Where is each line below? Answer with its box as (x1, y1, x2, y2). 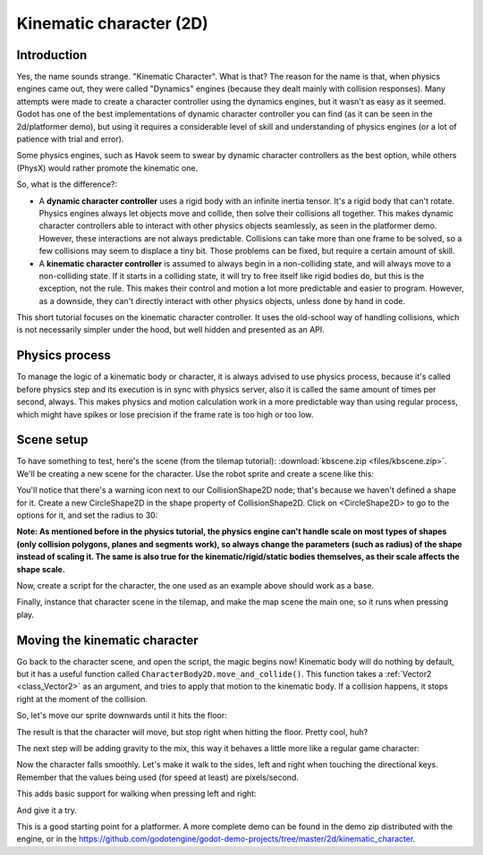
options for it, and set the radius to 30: (16, 510, 158, 521)
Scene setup (16, 432, 89, 447)
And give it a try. (16, 805, 78, 816)
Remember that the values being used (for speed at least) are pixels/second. (16, 772, 300, 783)
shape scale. (16, 563, 66, 574)
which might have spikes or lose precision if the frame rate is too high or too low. (16, 409, 314, 419)
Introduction (16, 47, 88, 63)
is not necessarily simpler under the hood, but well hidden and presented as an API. (16, 325, 326, 335)
